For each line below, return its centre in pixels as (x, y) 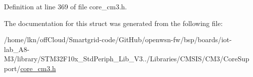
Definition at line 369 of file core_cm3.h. (65, 6)
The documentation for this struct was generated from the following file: (113, 23)
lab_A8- (17, 49)
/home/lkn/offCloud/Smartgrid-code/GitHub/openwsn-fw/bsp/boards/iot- (118, 39)
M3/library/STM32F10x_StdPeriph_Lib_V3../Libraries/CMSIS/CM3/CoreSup (127, 59)
